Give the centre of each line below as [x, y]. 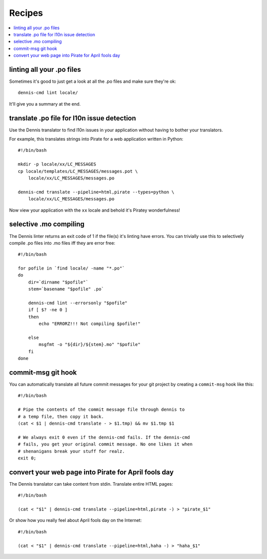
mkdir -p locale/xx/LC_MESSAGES [57, 164]
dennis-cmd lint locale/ [48, 93]
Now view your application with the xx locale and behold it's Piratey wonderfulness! [95, 210]
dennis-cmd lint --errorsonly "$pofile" [78, 303]
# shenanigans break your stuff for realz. [71, 451]
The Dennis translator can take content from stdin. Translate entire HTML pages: [91, 484]
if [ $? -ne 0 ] [48, 310]
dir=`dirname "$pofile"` [58, 282]
